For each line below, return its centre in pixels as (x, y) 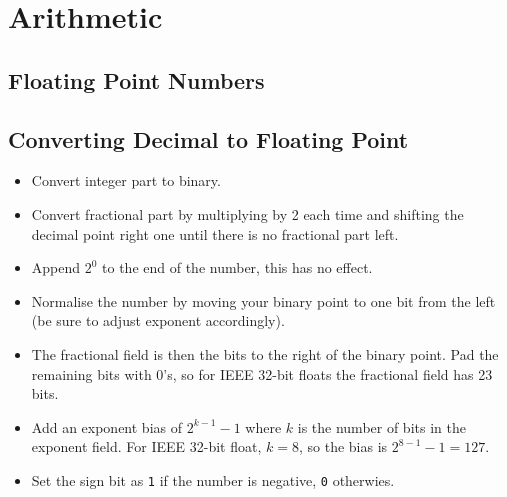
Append (56, 267)
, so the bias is (343, 446)
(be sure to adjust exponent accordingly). (158, 320)
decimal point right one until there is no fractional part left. (215, 233)
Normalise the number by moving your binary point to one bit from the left (263, 300)
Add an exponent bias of (107, 426)
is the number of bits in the (381, 426)
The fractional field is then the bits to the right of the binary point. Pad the (265, 353)
